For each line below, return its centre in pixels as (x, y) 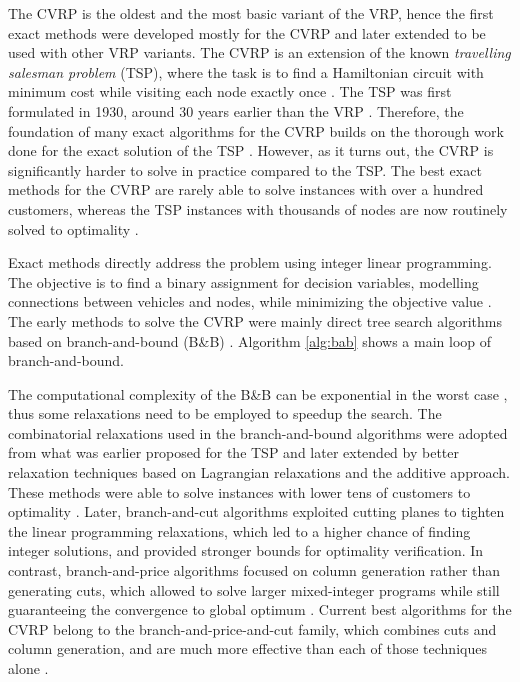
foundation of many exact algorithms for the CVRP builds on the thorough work (256, 130)
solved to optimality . (73, 228)
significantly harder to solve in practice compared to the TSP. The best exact (245, 169)
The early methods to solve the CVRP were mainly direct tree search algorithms (255, 320)
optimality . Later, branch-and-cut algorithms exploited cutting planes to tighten (256, 511)
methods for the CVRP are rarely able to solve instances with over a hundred (246, 189)
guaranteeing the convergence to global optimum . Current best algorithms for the (260, 609)
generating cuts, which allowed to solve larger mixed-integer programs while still (254, 589)
